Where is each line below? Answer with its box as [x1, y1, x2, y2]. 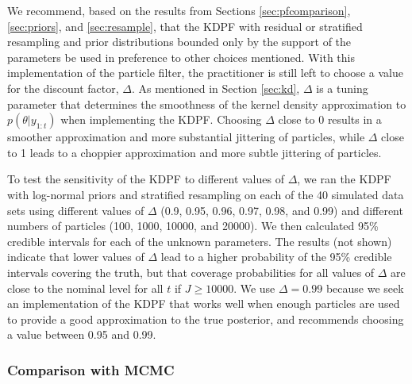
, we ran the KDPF [297, 171, 391, 187]
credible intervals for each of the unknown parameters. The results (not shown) [7, 232, 392, 249]
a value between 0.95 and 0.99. [7, 326, 156, 343]
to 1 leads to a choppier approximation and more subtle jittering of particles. [7, 144, 382, 160]
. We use [233, 279, 275, 296]
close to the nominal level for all [7, 279, 164, 296]
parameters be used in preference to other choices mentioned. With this [7, 48, 355, 65]
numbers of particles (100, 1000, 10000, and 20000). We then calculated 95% [7, 217, 379, 234]
